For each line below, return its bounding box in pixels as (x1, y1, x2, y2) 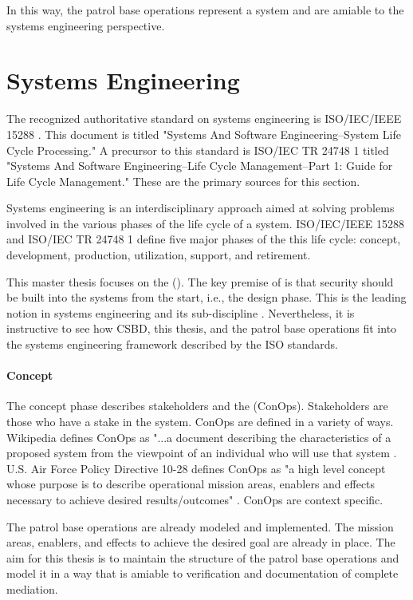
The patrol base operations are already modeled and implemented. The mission (6, 518, 394, 535)
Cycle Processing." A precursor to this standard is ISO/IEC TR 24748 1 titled (6, 141, 389, 158)
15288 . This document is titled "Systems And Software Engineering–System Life (6, 125, 401, 142)
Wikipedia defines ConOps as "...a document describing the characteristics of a (6, 428, 391, 445)
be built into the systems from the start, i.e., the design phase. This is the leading (6, 289, 407, 306)
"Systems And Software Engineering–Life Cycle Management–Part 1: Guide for (6, 157, 393, 174)
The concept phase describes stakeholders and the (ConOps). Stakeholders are (6, 397, 388, 414)
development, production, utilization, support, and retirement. (6, 247, 311, 263)
